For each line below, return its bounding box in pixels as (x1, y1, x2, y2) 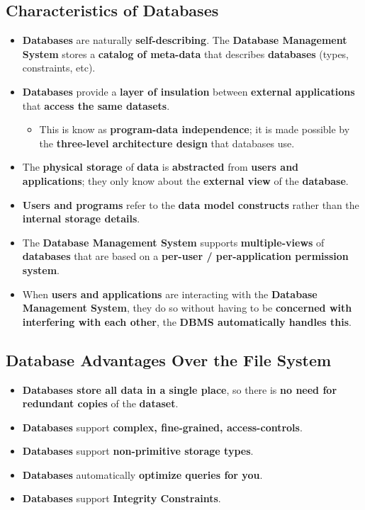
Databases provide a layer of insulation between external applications (22, 84, 355, 98)
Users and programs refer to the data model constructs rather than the (22, 197, 359, 212)
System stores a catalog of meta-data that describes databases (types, (22, 46, 349, 61)
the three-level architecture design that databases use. (39, 135, 295, 150)
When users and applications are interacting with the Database (22, 286, 318, 301)
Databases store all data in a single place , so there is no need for (22, 382, 337, 397)
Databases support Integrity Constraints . (22, 491, 221, 506)
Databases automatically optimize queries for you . (22, 467, 263, 482)
